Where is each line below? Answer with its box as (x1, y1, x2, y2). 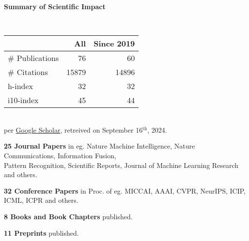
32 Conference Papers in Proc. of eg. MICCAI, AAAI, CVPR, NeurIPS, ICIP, (4, 185, 246, 196)
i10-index (8, 94, 39, 106)
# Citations (8, 66, 48, 78)
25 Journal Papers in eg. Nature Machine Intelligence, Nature (4, 141, 195, 151)
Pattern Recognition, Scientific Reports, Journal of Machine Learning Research (4, 160, 239, 170)
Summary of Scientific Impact (4, 1, 106, 11)
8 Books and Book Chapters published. (4, 211, 133, 221)
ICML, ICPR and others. (4, 195, 78, 205)
